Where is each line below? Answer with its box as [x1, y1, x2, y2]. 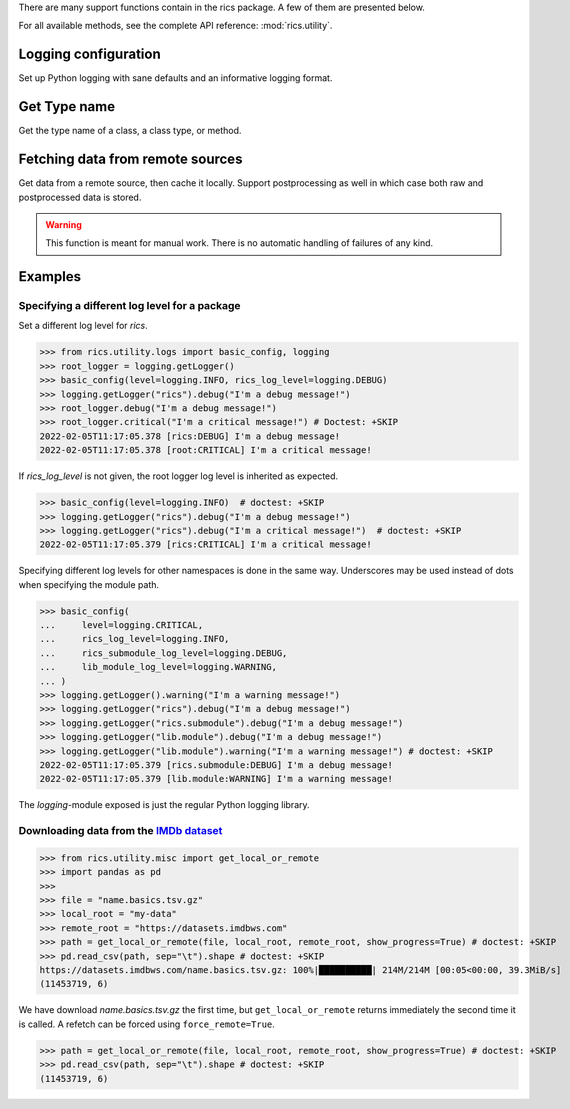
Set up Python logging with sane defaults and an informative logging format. [18, 72, 333, 84]
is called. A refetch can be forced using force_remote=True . [18, 1018, 275, 1030]
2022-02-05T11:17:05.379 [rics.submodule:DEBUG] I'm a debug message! [39, 759, 394, 770]
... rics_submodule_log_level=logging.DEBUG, [39, 647, 288, 659]
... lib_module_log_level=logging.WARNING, [39, 661, 277, 673]
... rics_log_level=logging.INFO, [39, 633, 230, 645]
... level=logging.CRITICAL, [39, 620, 204, 631]
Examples [18, 268, 82, 285]
